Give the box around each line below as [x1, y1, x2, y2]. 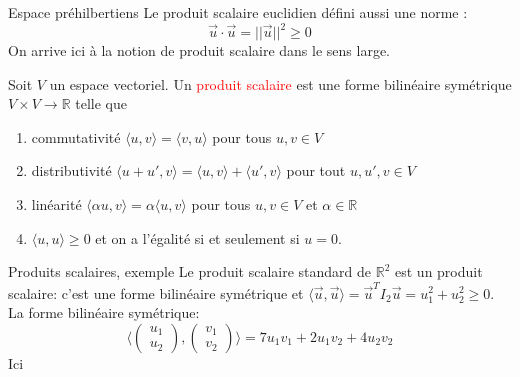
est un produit [395, 261, 483, 282]
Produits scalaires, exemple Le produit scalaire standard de [8, 261, 372, 282]
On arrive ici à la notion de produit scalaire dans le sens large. [8, 40, 391, 61]
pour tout [286, 160, 346, 181]
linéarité [31, 194, 82, 215]
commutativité [31, 126, 121, 147]
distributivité [31, 160, 112, 181]
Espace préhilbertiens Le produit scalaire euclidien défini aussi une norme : [8, 2, 468, 22]
